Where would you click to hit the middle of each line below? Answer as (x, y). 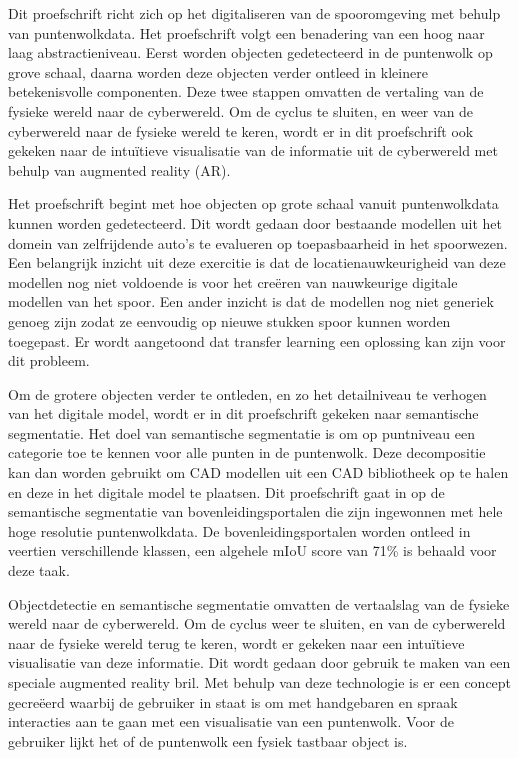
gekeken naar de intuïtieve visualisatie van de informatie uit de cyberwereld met (253, 150)
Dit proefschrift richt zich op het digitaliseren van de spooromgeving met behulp (254, 13)
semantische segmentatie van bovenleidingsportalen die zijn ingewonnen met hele (255, 511)
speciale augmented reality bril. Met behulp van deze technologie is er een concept (260, 682)
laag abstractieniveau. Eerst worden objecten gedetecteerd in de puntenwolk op (250, 52)
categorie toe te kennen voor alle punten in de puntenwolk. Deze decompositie (247, 452)
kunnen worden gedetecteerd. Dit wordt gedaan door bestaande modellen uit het (255, 222)
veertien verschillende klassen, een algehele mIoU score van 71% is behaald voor (252, 550)
